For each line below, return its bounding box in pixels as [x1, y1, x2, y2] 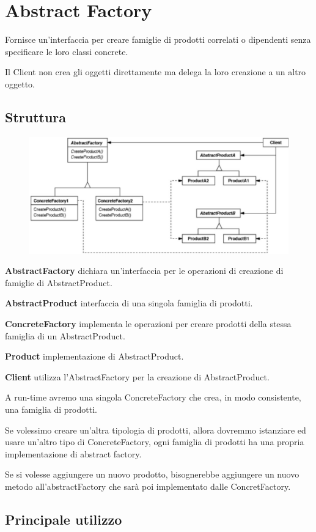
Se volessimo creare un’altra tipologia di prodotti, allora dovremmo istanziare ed [5, 423, 306, 436]
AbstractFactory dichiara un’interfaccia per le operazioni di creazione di [5, 264, 284, 277]
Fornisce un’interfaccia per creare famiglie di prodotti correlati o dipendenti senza [5, 33, 311, 46]
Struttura [5, 107, 67, 126]
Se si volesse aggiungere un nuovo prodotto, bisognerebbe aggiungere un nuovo [5, 468, 299, 481]
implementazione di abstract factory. [5, 447, 142, 460]
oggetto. [5, 77, 35, 90]
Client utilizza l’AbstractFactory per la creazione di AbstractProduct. [5, 370, 270, 383]
